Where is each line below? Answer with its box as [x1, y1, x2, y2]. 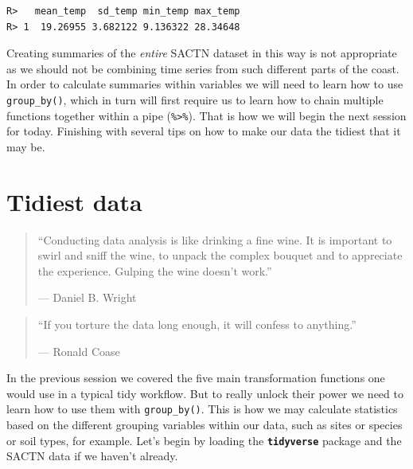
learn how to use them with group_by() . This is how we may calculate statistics [6, 401, 398, 417]
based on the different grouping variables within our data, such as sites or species [6, 416, 403, 432]
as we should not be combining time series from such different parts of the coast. [6, 60, 399, 76]
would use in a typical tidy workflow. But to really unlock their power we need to [6, 385, 403, 401]
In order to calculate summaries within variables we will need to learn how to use [6, 76, 403, 92]
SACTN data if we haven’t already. [6, 448, 178, 464]
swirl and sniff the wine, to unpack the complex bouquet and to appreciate [37, 247, 403, 264]
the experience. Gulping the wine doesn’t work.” [37, 262, 272, 279]
